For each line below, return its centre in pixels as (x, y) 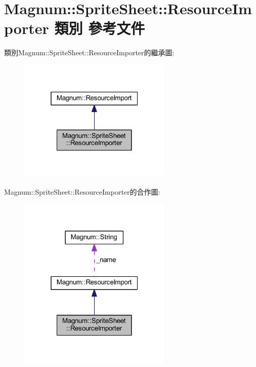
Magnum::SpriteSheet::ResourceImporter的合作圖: (82, 191)
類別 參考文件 (100, 28)
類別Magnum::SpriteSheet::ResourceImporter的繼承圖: (89, 52)
